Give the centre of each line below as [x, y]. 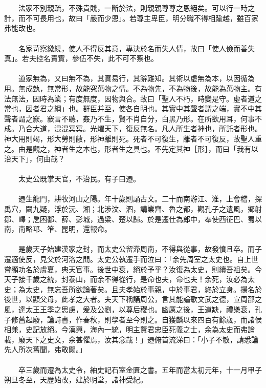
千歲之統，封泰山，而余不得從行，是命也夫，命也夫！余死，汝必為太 [140, 279]
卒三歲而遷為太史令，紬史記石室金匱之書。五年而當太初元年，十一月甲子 [140, 369]
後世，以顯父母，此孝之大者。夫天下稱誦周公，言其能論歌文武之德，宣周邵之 [133, 299]
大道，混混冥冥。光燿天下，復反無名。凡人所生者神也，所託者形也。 [147, 128]
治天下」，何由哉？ [35, 159]
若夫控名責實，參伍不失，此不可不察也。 [90, 58]
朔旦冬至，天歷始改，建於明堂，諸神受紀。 [76, 380]
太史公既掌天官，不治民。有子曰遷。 [79, 179]
